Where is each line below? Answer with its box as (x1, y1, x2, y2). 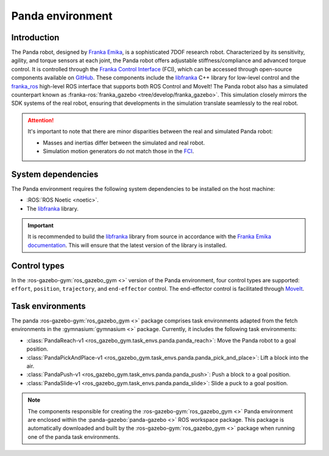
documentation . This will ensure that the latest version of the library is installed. (27, 241, 227, 249)
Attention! (27, 116, 54, 124)
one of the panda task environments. (27, 433, 120, 440)
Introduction (11, 32, 60, 43)
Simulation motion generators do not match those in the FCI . (43, 147, 194, 155)
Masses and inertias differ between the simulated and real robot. (43, 139, 205, 146)
